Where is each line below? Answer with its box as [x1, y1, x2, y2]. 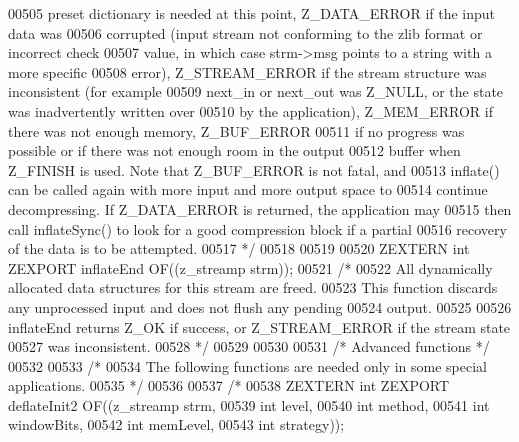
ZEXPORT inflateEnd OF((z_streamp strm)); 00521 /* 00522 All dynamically [8, 257, 493, 278]
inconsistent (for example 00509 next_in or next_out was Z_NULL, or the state [8, 81, 504, 102]
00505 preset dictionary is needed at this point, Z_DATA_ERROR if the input [8, 3, 496, 23]
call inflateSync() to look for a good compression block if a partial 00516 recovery [8, 218, 507, 239]
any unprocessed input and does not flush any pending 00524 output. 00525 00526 [8, 296, 512, 317]
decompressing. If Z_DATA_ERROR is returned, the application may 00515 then [8, 198, 512, 219]
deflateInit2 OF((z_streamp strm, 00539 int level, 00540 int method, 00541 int [8, 394, 490, 415]
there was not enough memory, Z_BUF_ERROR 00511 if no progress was [8, 120, 465, 141]
